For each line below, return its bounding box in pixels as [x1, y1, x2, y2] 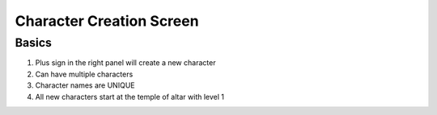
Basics [15, 35, 53, 50]
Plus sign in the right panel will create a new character [35, 58, 216, 68]
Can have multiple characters [35, 69, 134, 79]
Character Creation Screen [15, 12, 199, 30]
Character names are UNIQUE [35, 80, 135, 90]
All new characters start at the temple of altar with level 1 [35, 92, 224, 101]
